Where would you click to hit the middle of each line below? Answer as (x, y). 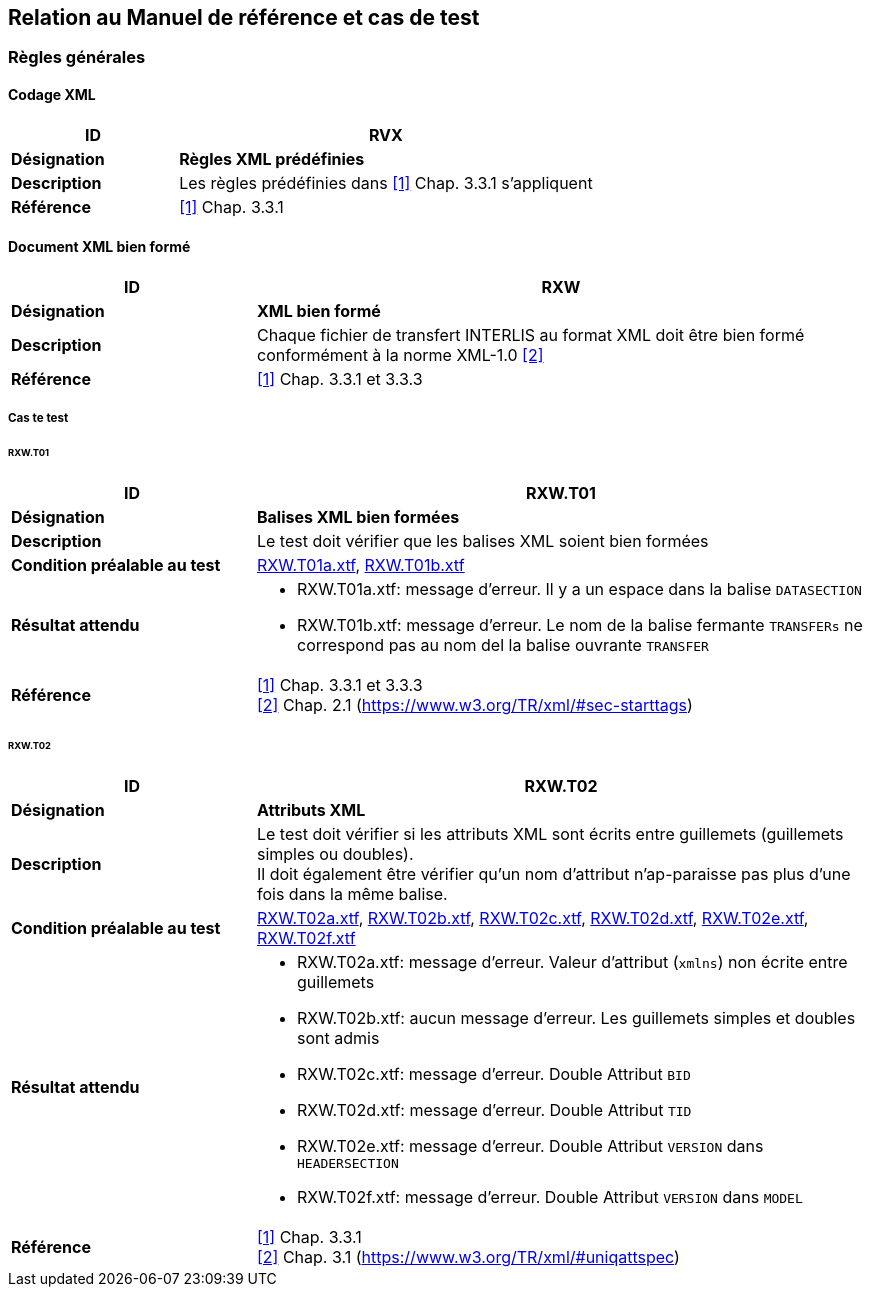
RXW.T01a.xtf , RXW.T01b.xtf (360, 564)
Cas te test (38, 418)
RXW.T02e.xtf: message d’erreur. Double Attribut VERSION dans (530, 1145)
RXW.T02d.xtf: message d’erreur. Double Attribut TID (494, 1109)
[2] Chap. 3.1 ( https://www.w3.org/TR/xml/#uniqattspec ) (468, 1256)
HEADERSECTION (347, 1163)
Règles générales (77, 57)
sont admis (338, 1037)
